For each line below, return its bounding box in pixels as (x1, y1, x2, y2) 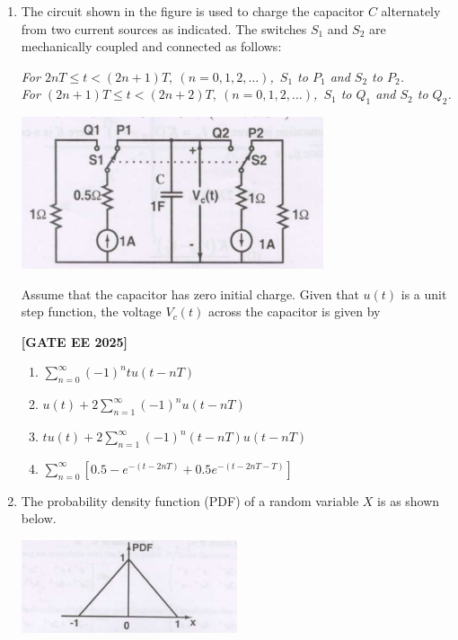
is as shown (377, 491, 440, 510)
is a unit (401, 284, 447, 303)
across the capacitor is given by (207, 302, 381, 321)
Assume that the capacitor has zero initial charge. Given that (21, 284, 359, 303)
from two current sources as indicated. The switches (21, 19, 307, 38)
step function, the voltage (21, 302, 162, 321)
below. (21, 509, 57, 528)
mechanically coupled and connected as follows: (21, 37, 282, 56)
